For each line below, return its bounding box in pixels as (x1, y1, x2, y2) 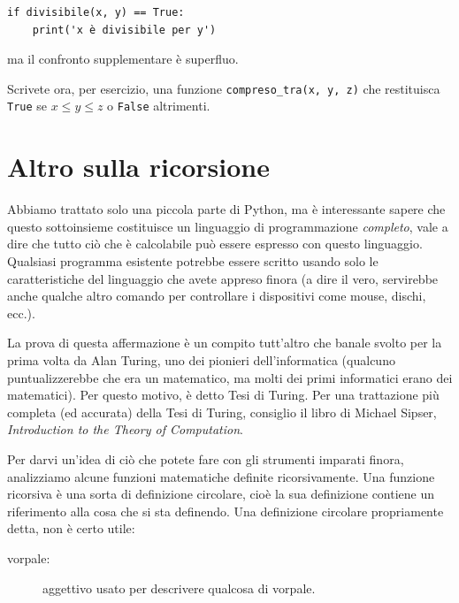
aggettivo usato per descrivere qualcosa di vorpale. (42, 578, 316, 597)
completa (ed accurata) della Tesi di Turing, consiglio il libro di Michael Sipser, (7, 402, 437, 421)
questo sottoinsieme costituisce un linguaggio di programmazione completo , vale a (7, 217, 448, 235)
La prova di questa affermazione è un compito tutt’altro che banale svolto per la (7, 333, 442, 352)
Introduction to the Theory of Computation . (7, 420, 243, 439)
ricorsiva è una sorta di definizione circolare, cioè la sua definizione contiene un (7, 485, 435, 503)
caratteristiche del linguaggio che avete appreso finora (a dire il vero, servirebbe (7, 269, 439, 287)
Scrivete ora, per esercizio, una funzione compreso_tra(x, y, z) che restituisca (7, 79, 440, 97)
